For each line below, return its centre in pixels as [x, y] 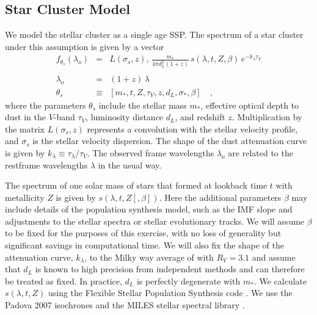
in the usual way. [130, 165]
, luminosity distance [125, 117]
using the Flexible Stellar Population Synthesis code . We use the [170, 293]
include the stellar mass [143, 105]
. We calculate [280, 281]
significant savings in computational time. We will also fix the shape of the [144, 245]
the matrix [25, 129]
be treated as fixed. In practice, [64, 281]
